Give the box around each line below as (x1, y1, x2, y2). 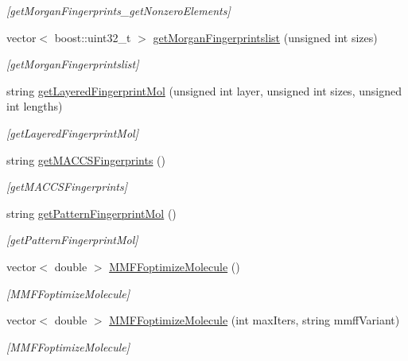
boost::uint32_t (54, 29, 131, 45)
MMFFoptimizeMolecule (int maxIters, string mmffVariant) (109, 312, 400, 328)
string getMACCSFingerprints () (6, 151, 166, 168)
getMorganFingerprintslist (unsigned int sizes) (153, 29, 378, 45)
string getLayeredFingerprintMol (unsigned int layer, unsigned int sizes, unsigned (6, 82, 402, 99)
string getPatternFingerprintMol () (6, 204, 177, 221)
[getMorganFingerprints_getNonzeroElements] (6, 2, 231, 18)
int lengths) (6, 98, 63, 115)
